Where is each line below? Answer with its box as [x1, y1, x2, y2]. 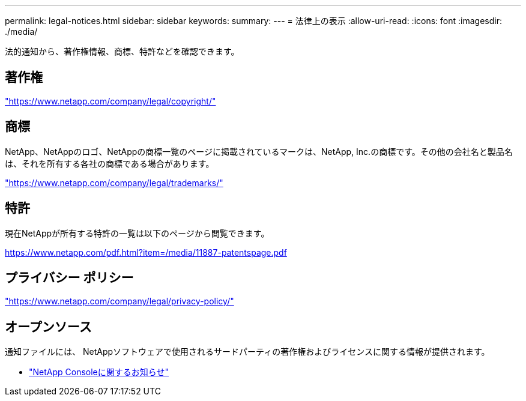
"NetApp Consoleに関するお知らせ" [29, 367, 169, 378]
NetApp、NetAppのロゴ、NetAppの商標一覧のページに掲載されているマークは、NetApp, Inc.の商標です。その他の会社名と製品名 [5, 146, 513, 157]
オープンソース [5, 319, 92, 334]
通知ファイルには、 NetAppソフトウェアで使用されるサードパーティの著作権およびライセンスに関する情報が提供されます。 [5, 346, 490, 357]
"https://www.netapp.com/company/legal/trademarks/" [5, 177, 223, 188]
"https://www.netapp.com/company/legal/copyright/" [5, 95, 216, 106]
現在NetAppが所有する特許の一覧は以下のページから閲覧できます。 [5, 228, 270, 238]
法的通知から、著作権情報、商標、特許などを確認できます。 [5, 46, 240, 56]
